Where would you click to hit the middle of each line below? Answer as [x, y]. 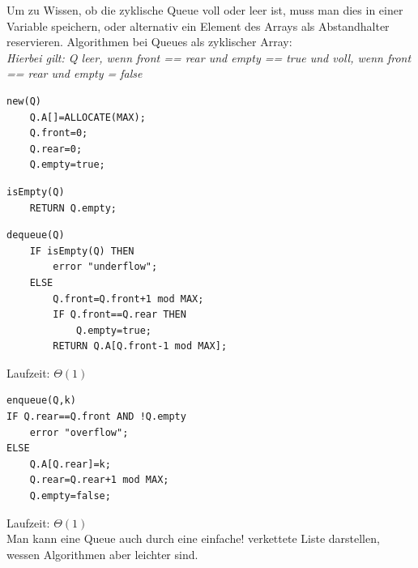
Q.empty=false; [70, 496]
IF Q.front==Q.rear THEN [119, 315]
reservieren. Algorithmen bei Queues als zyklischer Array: [149, 42]
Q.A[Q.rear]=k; [70, 464]
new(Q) [24, 101]
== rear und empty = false [75, 73]
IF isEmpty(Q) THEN [82, 251]
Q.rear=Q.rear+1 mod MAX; [99, 480]
